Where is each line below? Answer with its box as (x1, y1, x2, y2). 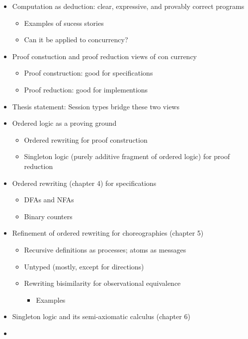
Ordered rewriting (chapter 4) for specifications (12, 177, 157, 188)
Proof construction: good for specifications (24, 68, 153, 78)
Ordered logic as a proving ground (12, 118, 117, 128)
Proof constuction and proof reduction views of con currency (12, 51, 197, 61)
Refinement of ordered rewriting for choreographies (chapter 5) (12, 228, 204, 238)
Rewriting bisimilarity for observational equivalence (24, 278, 181, 288)
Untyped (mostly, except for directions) (24, 261, 144, 271)
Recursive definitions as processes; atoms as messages (24, 244, 186, 254)
